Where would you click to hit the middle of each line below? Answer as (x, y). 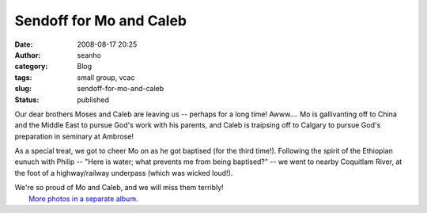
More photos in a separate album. (83, 199)
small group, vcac (106, 77)
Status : (27, 100)
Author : (28, 55)
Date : (24, 44)
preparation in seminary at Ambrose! (74, 136)
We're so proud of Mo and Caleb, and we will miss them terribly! (119, 188)
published (93, 100)
